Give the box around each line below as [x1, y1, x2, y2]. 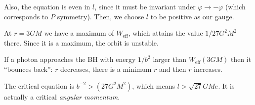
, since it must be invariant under [94, 1, 196, 11]
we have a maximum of [44, 28, 114, 38]
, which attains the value [128, 28, 203, 38]
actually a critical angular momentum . [4, 91, 120, 102]
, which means [132, 80, 175, 91]
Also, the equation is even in [4, 1, 90, 11]
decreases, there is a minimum [60, 63, 152, 74]
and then [159, 63, 186, 74]
